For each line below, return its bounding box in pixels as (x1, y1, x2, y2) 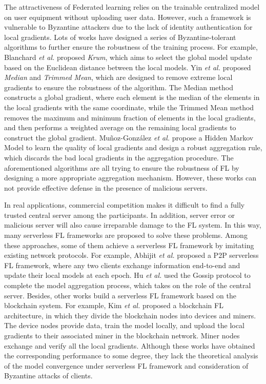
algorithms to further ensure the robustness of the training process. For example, (4, 42, 258, 52)
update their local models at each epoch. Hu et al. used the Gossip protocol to (4, 270, 251, 280)
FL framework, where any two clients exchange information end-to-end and (4, 259, 240, 270)
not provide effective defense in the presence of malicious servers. (4, 182, 208, 193)
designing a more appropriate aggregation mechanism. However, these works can (4, 172, 257, 183)
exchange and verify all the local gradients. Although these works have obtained (4, 340, 255, 351)
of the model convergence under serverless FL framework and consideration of (4, 360, 249, 371)
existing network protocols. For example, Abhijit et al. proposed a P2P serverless (4, 250, 259, 260)
